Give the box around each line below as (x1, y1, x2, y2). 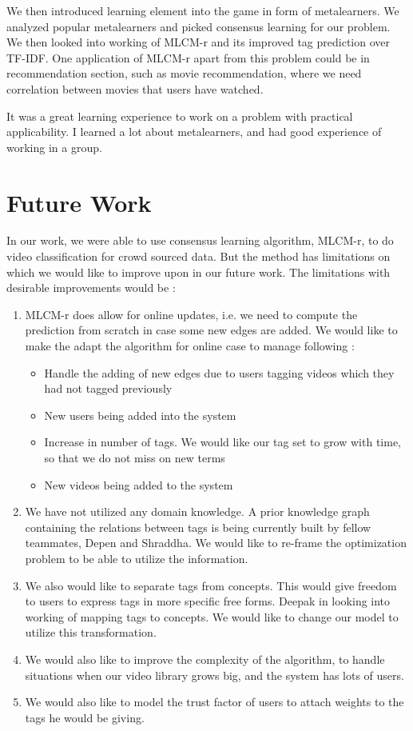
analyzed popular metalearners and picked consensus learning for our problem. (6, 18, 391, 34)
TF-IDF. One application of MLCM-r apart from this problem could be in (6, 49, 370, 66)
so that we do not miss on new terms (44, 449, 225, 465)
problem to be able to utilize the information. (25, 549, 248, 566)
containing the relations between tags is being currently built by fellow (25, 518, 371, 535)
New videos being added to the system (44, 476, 233, 493)
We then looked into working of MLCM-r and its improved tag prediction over (6, 34, 390, 50)
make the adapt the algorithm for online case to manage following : (25, 338, 355, 354)
